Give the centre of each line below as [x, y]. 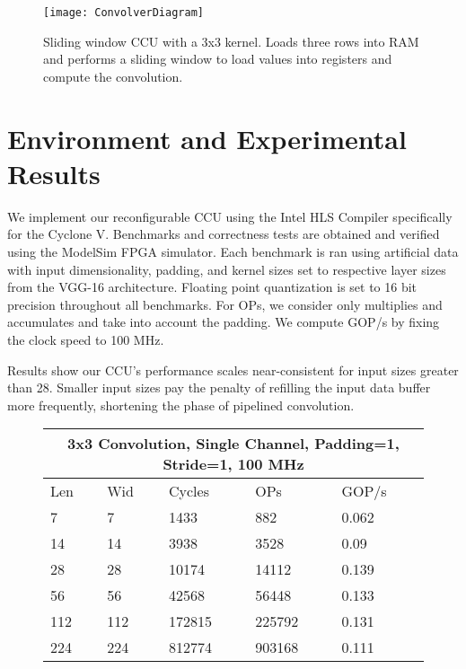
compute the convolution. [113, 76]
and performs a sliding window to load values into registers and [218, 59]
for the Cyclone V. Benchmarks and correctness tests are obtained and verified [224, 234]
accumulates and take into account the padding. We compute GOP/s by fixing [224, 322]
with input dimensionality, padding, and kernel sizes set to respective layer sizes [227, 269]
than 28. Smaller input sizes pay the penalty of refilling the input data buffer [219, 387]
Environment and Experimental [207, 138]
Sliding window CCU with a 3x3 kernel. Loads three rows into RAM [231, 41]
